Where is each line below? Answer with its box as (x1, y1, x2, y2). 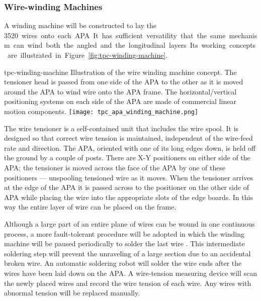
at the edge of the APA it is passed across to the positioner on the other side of (4, 182, 249, 192)
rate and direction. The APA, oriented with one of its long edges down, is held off (4, 142, 256, 153)
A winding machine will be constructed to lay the (4, 20, 157, 31)
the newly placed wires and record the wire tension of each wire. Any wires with (4, 277, 251, 288)
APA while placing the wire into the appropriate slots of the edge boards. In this (4, 191, 253, 202)
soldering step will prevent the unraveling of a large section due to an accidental (4, 248, 251, 258)
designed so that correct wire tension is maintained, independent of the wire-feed (4, 133, 253, 143)
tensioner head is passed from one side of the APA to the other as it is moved (4, 76, 243, 87)
